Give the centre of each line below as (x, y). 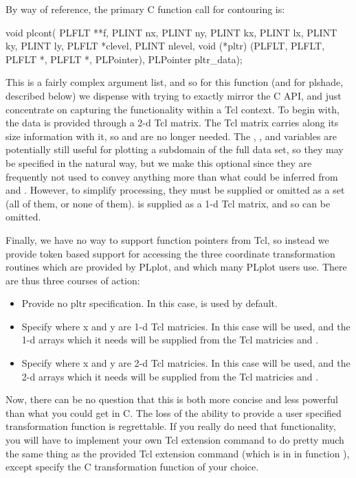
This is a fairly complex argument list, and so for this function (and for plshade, (175, 82)
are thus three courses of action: (73, 280)
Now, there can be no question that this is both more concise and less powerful (172, 399)
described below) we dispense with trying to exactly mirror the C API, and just (174, 95)
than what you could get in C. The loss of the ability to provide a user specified (174, 412)
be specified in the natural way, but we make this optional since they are (159, 162)
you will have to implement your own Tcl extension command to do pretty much (175, 440)
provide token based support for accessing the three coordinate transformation (170, 253)
